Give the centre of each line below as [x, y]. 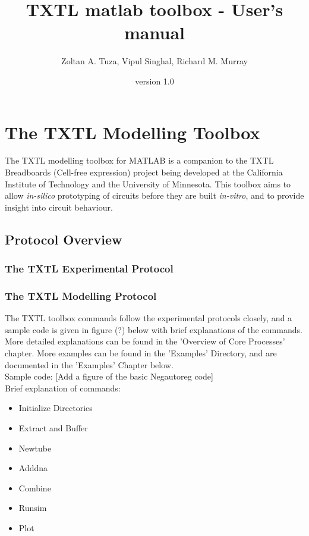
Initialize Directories [56, 408]
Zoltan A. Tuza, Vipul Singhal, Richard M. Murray [154, 61]
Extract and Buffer [53, 428]
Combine [35, 488]
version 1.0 [154, 81]
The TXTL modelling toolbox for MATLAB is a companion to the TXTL [139, 160]
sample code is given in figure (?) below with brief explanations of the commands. [154, 329]
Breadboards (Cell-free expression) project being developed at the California [144, 172]
